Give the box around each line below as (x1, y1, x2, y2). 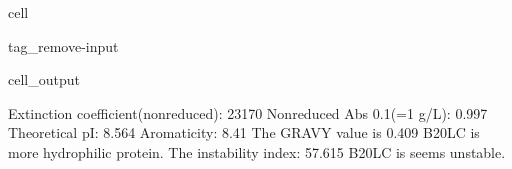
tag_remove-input (8, 35, 119, 56)
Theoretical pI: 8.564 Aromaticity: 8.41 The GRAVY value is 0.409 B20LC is (8, 122, 480, 143)
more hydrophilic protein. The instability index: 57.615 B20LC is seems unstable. (8, 141, 506, 162)
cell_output (8, 69, 80, 90)
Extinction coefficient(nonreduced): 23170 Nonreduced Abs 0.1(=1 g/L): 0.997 (8, 102, 488, 123)
